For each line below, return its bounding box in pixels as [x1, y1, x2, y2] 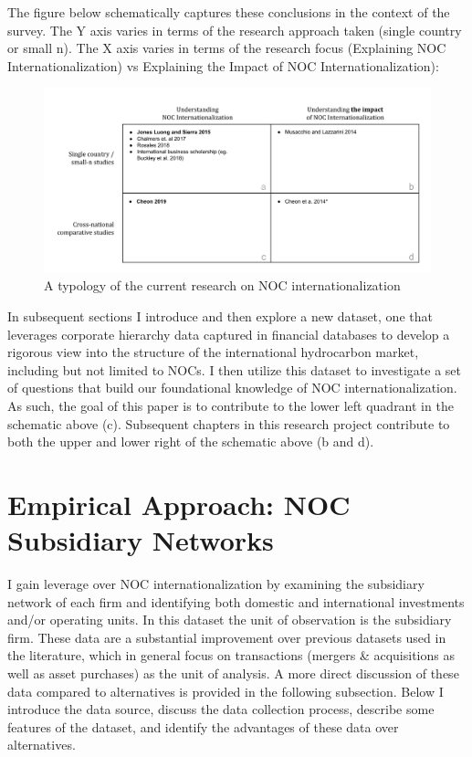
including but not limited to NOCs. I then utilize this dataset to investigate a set [7, 360, 461, 379]
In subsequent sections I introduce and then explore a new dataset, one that [7, 307, 433, 326]
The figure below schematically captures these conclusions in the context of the [7, 3, 450, 21]
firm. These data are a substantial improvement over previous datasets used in [7, 627, 446, 647]
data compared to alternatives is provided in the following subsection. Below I [7, 681, 444, 700]
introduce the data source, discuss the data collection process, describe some [7, 699, 435, 719]
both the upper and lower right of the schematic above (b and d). [7, 432, 374, 451]
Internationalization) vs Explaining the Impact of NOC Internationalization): [7, 56, 439, 75]
